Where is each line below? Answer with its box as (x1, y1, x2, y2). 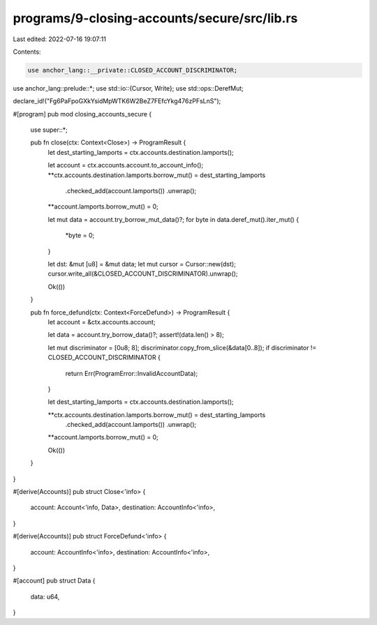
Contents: (13, 47, 41, 56)
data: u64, (30, 592, 60, 601)
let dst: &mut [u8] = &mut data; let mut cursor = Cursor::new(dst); (47, 259, 237, 268)
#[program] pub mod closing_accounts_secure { (13, 110, 152, 118)
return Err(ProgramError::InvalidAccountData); (65, 369, 198, 377)
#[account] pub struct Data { (13, 576, 96, 585)
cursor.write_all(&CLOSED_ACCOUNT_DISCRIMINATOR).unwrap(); (47, 269, 238, 278)
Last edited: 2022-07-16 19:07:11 (13, 35, 106, 43)
